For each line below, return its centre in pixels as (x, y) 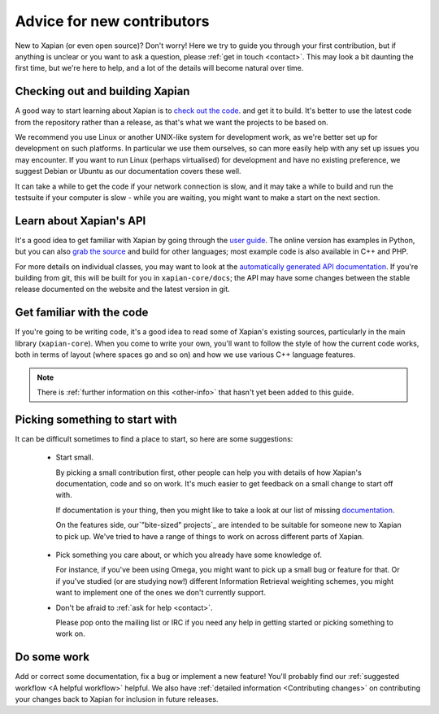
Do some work (52, 657)
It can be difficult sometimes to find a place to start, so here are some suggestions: (154, 438)
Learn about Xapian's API (80, 221)
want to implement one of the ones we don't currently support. (161, 593)
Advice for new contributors (113, 21)
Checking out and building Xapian (102, 91)
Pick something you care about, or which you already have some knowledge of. (189, 555)
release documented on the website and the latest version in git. (123, 290)
